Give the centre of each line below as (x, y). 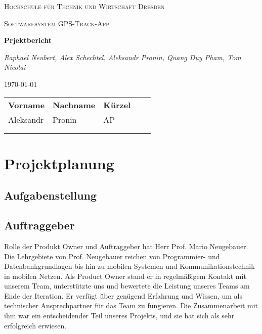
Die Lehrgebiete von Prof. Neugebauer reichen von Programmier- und (112, 256)
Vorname (27, 105)
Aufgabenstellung (51, 195)
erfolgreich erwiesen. (35, 325)
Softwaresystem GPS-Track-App (57, 23)
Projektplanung (59, 163)
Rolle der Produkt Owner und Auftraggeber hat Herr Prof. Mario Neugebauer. (126, 246)
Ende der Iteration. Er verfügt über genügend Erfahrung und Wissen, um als (123, 295)
